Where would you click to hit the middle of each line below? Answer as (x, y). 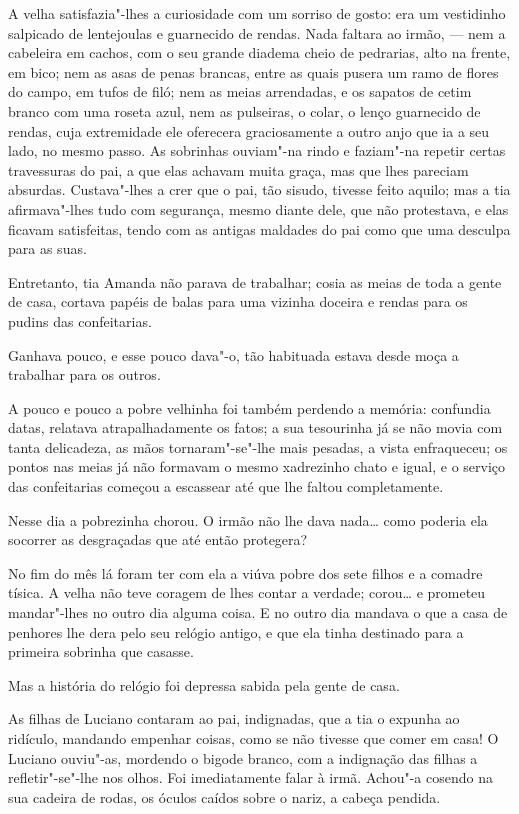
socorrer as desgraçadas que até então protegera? (158, 539)
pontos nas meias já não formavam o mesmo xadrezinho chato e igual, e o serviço (257, 466)
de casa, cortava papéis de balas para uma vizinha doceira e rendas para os (238, 301)
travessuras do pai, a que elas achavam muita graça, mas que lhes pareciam (238, 169)
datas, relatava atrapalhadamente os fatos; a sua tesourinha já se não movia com (255, 427)
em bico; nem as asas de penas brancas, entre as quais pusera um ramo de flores (253, 71)
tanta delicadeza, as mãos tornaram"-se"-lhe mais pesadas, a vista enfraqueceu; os (258, 446)
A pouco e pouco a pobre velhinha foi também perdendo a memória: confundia (249, 407)
